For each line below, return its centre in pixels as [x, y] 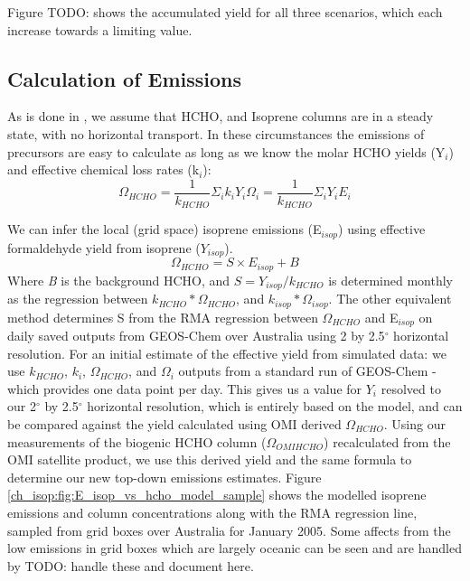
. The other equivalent [390, 299]
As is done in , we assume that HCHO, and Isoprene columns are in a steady [221, 116]
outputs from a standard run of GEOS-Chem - [307, 371]
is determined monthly [390, 280]
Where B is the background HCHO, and [119, 280]
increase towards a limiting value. [100, 29]
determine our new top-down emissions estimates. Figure [164, 477]
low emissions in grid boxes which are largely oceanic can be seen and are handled [235, 548]
